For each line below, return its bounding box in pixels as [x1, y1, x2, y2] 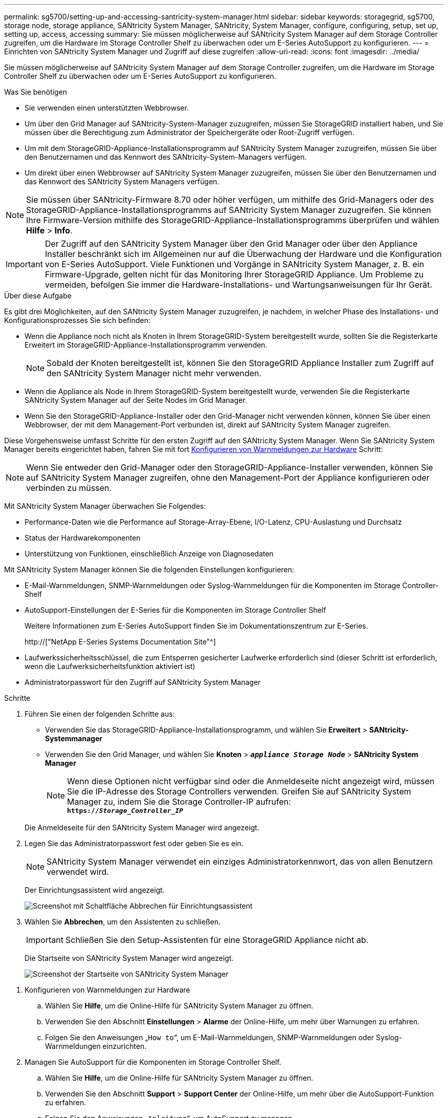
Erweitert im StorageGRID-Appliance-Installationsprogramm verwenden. [25, 340, 267, 349]
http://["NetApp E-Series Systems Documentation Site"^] [25, 637, 216, 646]
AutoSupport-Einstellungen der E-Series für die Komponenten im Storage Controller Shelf [25, 606, 326, 614]
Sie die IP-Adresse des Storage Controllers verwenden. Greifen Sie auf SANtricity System [67, 786, 411, 797]
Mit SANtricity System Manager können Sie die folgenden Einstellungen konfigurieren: [4, 565, 295, 574]
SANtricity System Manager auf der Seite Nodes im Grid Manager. [25, 396, 247, 404]
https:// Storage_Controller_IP [67, 807, 184, 814]
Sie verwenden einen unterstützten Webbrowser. [25, 103, 189, 112]
